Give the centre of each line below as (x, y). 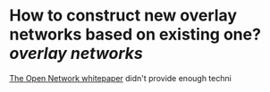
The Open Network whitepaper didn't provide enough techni (121, 78)
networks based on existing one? (135, 34)
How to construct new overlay (123, 16)
